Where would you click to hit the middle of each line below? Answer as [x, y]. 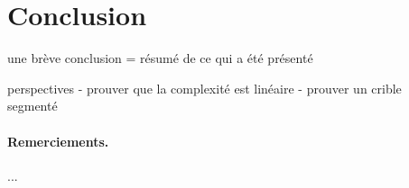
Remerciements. [58, 141]
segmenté [33, 106]
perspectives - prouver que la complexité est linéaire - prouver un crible [204, 88]
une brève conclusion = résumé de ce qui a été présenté [160, 58]
